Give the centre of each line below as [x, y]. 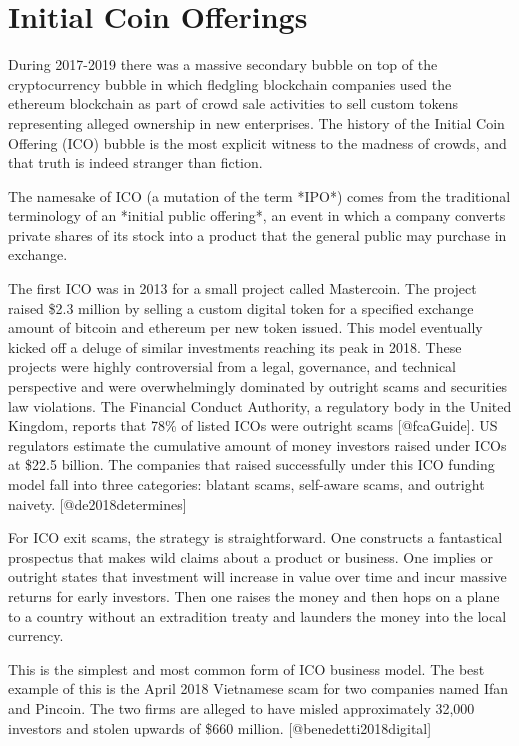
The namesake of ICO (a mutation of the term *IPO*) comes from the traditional [259, 195]
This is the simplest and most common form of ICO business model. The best [246, 668]
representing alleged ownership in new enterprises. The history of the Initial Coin [256, 122]
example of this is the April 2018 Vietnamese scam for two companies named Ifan [258, 688]
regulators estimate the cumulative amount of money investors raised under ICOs [257, 444]
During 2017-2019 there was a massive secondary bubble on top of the [223, 64]
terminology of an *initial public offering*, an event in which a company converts [257, 215]
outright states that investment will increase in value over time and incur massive [257, 576]
